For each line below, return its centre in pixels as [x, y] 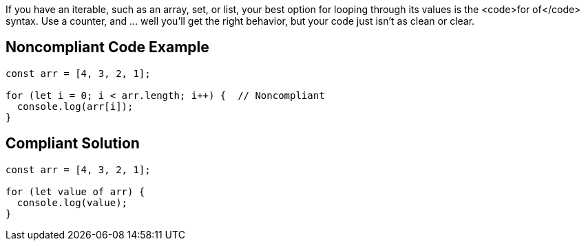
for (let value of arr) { [75, 191]
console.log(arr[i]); [75, 106]
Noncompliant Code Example [107, 47]
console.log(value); [72, 202]
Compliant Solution [73, 144]
